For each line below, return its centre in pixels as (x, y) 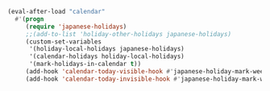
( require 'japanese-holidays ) (76, 27)
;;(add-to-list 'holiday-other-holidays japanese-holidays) (128, 34)
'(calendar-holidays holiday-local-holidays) (106, 56)
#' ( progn (29, 19)
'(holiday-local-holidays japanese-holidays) (106, 49)
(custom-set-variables (64, 41)
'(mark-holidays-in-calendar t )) (85, 64)
